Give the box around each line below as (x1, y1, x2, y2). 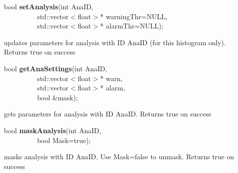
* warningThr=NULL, (100, 11, 168, 21)
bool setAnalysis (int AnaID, (4, 1, 93, 11)
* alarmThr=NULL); (100, 21, 163, 31)
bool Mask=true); (37, 135, 91, 145)
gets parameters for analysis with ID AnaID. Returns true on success (4, 109, 212, 119)
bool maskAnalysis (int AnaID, (4, 125, 102, 135)
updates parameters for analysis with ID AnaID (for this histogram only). (4, 37, 226, 47)
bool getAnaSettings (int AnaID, (4, 63, 107, 73)
